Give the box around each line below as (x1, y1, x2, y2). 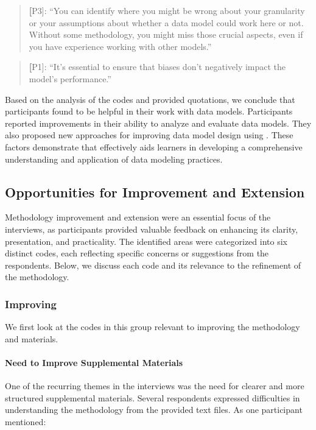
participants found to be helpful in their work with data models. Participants (5, 105, 293, 118)
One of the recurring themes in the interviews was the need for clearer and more (5, 379, 304, 392)
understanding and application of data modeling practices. (5, 152, 223, 165)
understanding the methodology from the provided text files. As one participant (5, 403, 303, 416)
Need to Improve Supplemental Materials (5, 356, 183, 368)
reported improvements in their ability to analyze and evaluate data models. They (5, 116, 312, 129)
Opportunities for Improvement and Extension (5, 182, 305, 201)
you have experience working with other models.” (29, 40, 212, 52)
